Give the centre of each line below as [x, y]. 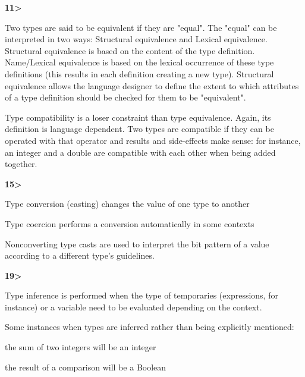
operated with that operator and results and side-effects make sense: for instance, [153, 140]
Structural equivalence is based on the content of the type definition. [130, 50]
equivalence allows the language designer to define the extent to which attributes [152, 85]
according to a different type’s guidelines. [80, 255]
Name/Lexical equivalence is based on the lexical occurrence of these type [139, 62]
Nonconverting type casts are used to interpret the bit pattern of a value [137, 244]
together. [21, 164]
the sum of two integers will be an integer [81, 347]
